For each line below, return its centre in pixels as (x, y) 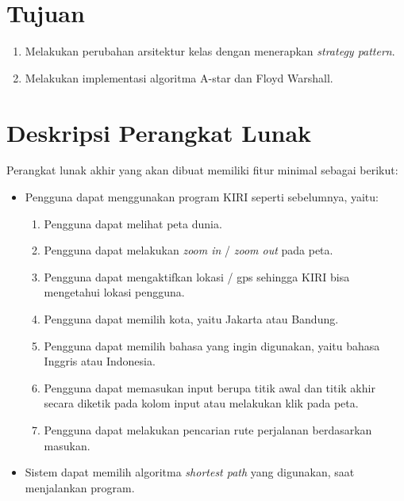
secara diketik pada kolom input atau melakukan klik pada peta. (201, 403)
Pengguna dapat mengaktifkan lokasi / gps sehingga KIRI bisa (197, 276)
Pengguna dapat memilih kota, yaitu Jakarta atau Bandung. (191, 319)
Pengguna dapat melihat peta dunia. (133, 223)
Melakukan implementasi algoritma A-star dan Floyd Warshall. (179, 77)
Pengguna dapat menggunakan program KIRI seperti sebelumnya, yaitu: (202, 197)
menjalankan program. (80, 487)
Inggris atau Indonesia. (100, 361)
